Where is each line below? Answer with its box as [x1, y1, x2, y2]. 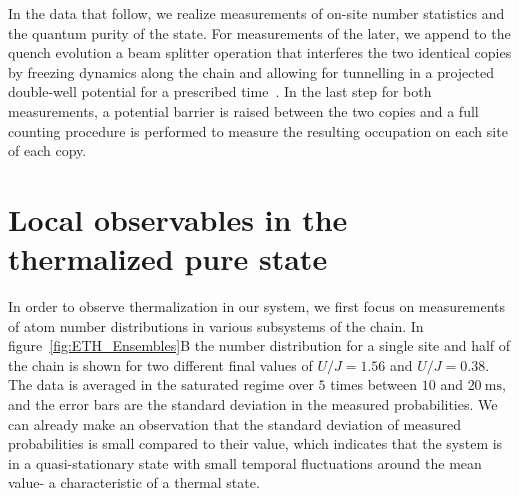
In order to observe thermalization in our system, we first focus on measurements [8, 296, 505, 317]
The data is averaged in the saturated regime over [8, 374, 314, 395]
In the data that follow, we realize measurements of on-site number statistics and [8, 3, 505, 23]
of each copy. [8, 140, 87, 161]
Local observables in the [8, 198, 348, 239]
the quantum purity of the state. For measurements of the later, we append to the [8, 22, 511, 43]
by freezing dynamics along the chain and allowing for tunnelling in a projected [8, 61, 494, 82]
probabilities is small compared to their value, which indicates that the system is [8, 433, 503, 454]
